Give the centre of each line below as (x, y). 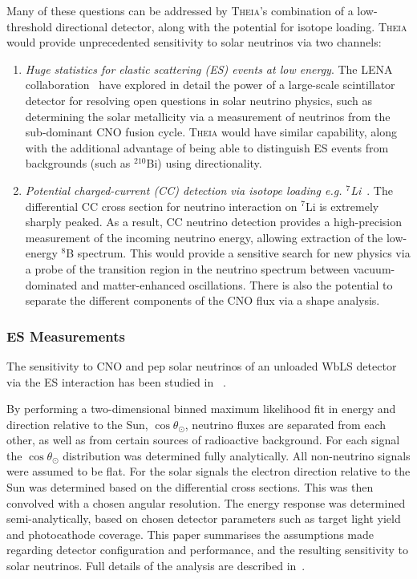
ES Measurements (66, 336)
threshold (29, 26)
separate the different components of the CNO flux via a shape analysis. (202, 300)
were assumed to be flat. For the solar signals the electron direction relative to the (208, 471)
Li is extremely (342, 206)
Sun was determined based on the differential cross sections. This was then (190, 487)
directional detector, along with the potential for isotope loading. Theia (231, 26)
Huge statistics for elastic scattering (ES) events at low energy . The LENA (209, 69)
